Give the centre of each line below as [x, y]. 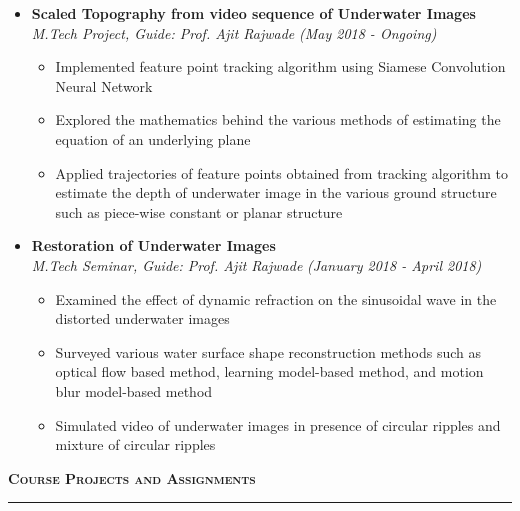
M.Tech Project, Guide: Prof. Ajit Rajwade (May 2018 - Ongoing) [234, 32]
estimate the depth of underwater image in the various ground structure [276, 192]
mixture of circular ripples [135, 444]
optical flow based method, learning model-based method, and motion [269, 371]
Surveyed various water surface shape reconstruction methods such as [268, 351]
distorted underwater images [142, 318]
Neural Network [104, 85]
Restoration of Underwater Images [153, 245]
